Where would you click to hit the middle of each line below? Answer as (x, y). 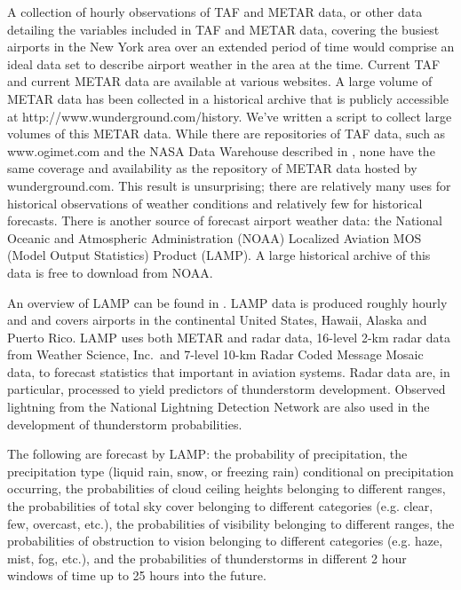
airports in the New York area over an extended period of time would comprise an (231, 47)
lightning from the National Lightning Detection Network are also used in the (219, 407)
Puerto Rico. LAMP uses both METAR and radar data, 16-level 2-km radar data (229, 337)
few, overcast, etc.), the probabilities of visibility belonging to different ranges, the (231, 523)
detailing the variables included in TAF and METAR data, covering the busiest (223, 29)
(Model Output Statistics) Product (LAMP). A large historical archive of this (219, 255)
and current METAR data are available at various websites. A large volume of (220, 81)
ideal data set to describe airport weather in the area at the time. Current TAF (224, 63)
